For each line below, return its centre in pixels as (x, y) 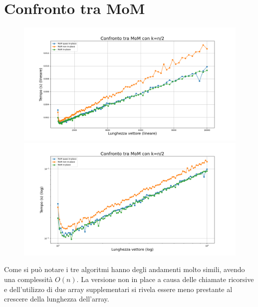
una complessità (28, 279)
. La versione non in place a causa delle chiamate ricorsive (165, 279)
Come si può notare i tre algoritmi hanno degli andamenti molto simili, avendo (125, 269)
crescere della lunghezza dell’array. (57, 299)
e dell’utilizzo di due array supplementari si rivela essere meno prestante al (118, 289)
